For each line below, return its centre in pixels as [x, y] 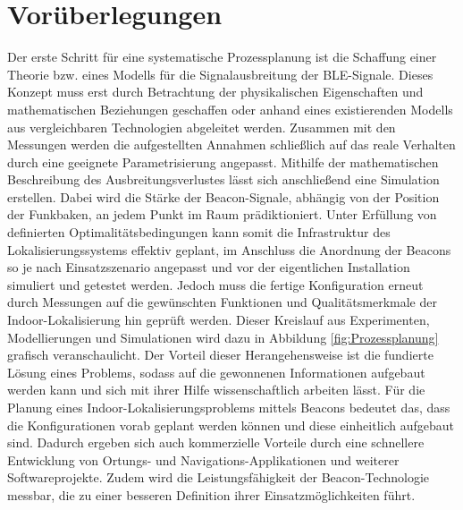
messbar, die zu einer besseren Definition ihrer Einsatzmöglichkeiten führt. [211, 494]
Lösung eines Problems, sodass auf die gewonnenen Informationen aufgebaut [216, 372]
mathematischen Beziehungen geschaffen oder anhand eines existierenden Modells [230, 109]
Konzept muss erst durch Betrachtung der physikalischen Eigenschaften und [215, 92]
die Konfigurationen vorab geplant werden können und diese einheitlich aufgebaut [231, 425]
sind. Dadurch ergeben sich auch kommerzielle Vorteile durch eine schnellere [216, 442]
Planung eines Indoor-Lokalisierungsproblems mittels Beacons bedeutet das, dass [229, 407]
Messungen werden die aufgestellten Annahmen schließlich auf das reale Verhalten [231, 144]
